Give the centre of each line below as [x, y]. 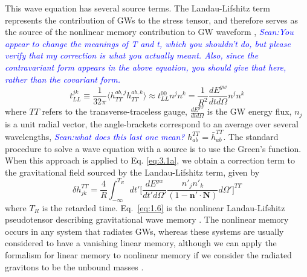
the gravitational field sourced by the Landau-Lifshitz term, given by [132, 172]
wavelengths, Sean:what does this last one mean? [95, 136]
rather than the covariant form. [63, 79]
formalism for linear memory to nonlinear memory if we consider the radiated [148, 254]
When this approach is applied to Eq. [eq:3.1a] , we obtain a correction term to [150, 160]
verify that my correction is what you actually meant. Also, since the [132, 55]
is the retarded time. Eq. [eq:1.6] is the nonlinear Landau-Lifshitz [163, 207]
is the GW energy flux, [249, 111]
